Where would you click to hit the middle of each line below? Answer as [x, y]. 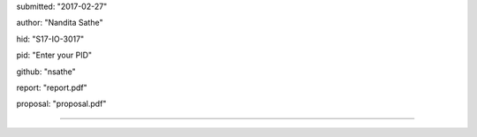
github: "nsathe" [46, 72]
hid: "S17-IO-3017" [50, 39]
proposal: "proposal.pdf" [61, 104]
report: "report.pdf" [52, 88]
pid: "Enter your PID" [54, 55]
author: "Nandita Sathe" [60, 23]
